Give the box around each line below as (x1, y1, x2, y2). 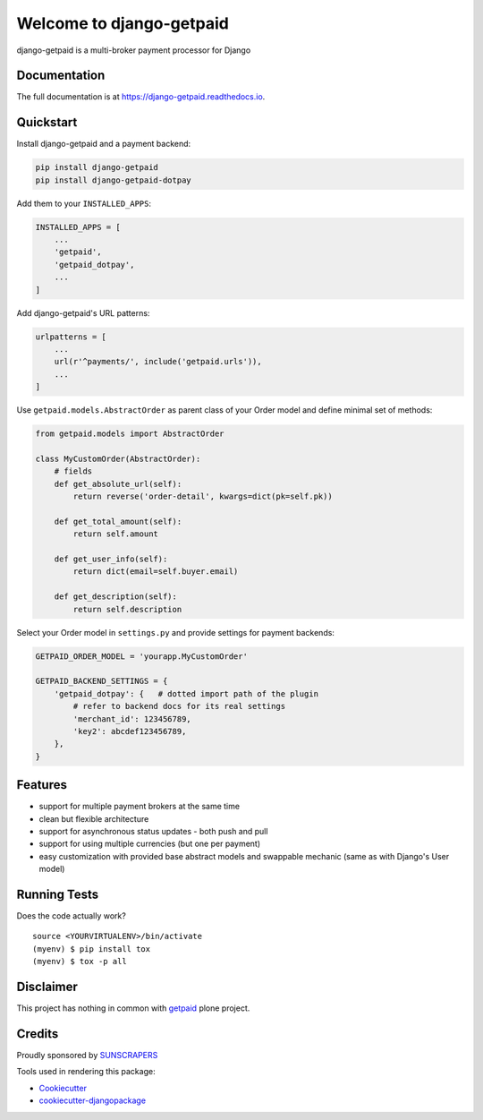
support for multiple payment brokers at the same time (38, 801, 241, 812)
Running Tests (16, 886, 98, 902)
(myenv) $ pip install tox (32, 944, 151, 953)
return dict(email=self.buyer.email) (72, 567, 239, 577)
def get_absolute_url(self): (54, 479, 182, 489)
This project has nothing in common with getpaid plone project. (16, 1003, 250, 1013)
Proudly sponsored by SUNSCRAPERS (16, 1050, 158, 1061)
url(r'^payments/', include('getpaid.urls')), (54, 356, 263, 367)
